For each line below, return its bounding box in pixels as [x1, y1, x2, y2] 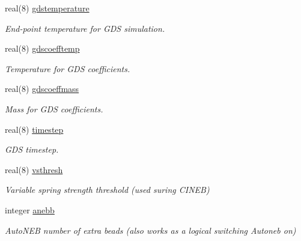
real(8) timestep [5, 123, 64, 135]
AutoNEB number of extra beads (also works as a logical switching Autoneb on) [5, 224, 296, 236]
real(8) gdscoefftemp [5, 42, 80, 55]
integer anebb [5, 203, 55, 216]
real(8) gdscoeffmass [5, 82, 79, 95]
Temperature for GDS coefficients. [5, 62, 130, 75]
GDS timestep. [5, 143, 59, 156]
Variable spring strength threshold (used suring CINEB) [5, 183, 210, 196]
